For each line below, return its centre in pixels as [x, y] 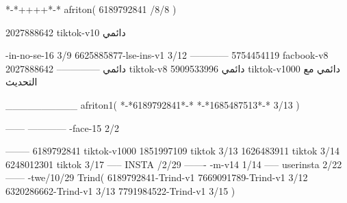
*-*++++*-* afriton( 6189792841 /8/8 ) [91, 9]
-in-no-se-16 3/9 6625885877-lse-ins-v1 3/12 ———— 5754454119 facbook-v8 [167, 55]
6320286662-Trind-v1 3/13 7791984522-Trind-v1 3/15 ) [120, 190]
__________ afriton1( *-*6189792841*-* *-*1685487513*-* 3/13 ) [153, 104]
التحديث [22, 82]
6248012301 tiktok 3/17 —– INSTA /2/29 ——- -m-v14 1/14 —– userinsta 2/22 [174, 164]
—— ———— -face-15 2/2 [63, 127]
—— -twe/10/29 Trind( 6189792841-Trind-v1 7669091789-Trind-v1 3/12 [157, 177]
